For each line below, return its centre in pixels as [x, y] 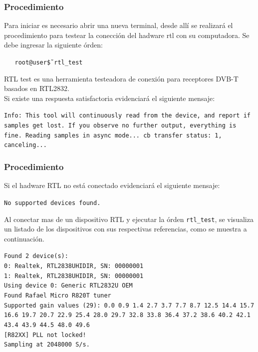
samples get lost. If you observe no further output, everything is [120, 126]
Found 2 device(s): [36, 256]
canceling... [25, 145]
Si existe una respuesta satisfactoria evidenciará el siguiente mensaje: [110, 98]
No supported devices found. [52, 203]
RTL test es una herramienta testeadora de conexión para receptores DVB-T [121, 78]
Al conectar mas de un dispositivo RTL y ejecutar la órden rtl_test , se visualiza [129, 219]
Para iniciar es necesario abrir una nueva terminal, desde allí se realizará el [119, 25]
